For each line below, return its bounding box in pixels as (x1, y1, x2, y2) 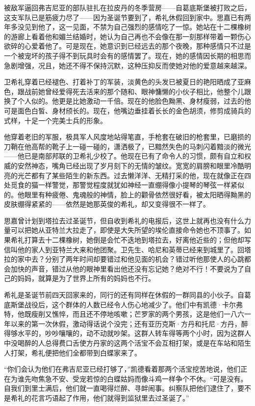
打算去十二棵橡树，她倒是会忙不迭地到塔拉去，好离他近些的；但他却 (24, 235, 244, 245)
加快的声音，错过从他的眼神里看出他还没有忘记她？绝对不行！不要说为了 (10, 263, 244, 273)
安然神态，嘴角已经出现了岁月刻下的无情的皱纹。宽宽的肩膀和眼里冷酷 (17, 160, 244, 170)
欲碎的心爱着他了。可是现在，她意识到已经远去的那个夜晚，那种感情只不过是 (4, 41, 251, 51)
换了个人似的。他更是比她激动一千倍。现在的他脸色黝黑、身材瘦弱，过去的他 (4, 96, 251, 106)
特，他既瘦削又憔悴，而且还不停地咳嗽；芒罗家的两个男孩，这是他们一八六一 (4, 309, 251, 319)
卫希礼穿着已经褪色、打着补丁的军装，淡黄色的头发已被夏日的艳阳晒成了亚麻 (4, 77, 251, 87)
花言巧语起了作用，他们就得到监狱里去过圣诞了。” (31, 392, 189, 403)
